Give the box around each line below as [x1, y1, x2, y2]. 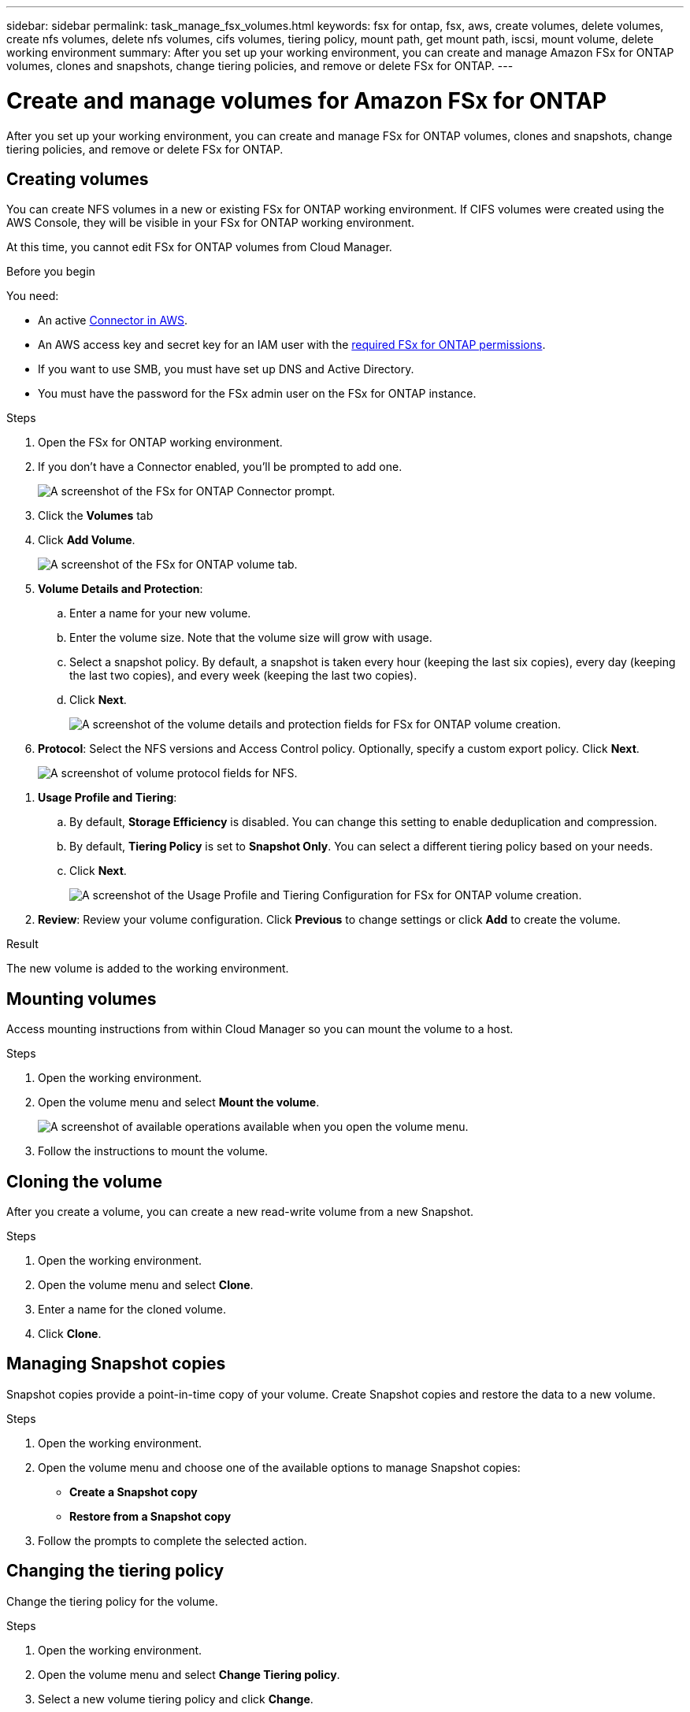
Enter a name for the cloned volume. [38, 1303, 226, 1317]
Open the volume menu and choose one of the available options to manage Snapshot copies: [38, 1460, 521, 1474]
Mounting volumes [6, 988, 157, 1009]
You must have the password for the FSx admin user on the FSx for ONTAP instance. [38, 387, 477, 401]
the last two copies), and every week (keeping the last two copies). [69, 669, 417, 683]
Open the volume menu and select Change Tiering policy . [38, 1667, 340, 1681]
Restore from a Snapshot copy [69, 1509, 232, 1523]
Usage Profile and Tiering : [38, 791, 177, 805]
